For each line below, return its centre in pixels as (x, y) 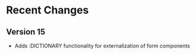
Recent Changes (48, 10)
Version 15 (26, 32)
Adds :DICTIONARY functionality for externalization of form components (102, 46)
